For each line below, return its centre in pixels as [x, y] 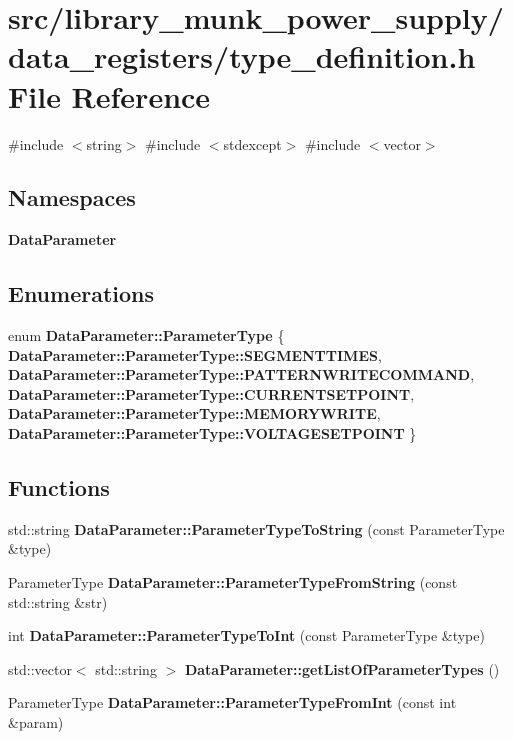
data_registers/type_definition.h [242, 56]
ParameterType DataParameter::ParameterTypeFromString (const [233, 582]
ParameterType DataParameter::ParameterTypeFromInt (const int [232, 702]
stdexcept [252, 143]
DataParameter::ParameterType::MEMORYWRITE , [194, 413]
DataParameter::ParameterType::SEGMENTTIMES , [195, 354]
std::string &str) [58, 601]
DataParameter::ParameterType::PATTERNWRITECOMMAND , [241, 374]
